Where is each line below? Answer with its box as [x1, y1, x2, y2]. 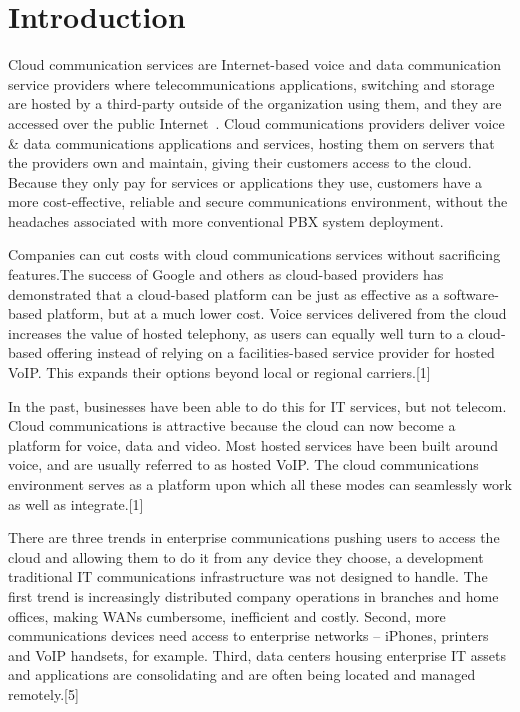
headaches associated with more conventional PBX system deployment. [8, 210, 444, 231]
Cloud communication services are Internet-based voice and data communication [8, 54, 502, 75]
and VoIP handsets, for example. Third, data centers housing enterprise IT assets [8, 644, 506, 665]
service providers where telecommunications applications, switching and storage [8, 73, 495, 94]
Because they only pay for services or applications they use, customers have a [8, 171, 483, 192]
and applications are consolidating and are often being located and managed [8, 664, 476, 685]
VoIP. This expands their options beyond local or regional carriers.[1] [8, 362, 431, 383]
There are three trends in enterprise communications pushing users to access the [8, 527, 500, 548]
